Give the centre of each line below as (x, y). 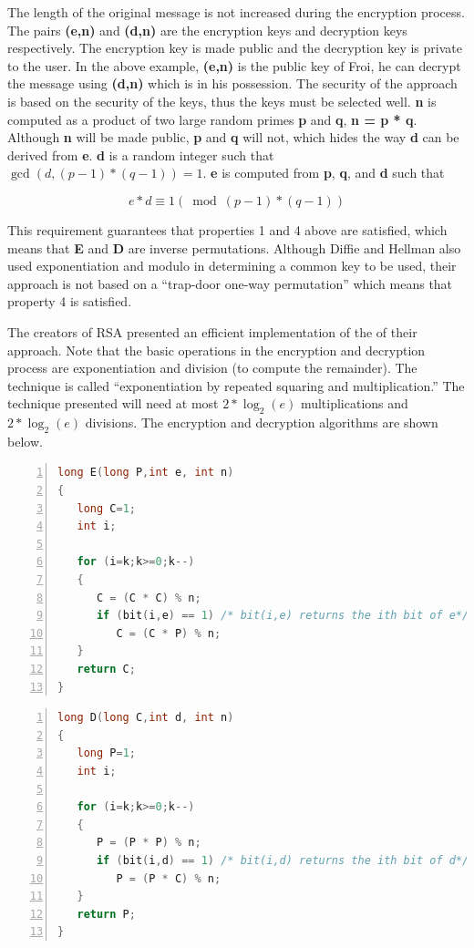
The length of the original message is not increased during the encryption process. (236, 12)
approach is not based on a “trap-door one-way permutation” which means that (230, 283)
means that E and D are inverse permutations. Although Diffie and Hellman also (234, 247)
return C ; (106, 669)
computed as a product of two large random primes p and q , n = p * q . (212, 119)
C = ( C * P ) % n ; (169, 633)
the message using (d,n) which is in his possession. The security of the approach (232, 83)
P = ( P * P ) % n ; (149, 843)
